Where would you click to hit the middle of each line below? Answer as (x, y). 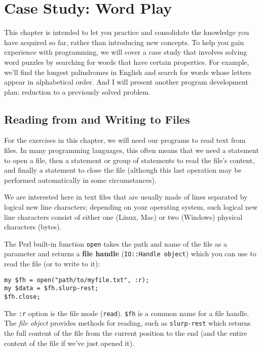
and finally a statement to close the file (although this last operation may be (123, 170)
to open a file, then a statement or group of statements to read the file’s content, (129, 160)
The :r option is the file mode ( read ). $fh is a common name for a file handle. (127, 313)
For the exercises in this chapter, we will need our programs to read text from (125, 140)
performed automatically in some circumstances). (80, 180)
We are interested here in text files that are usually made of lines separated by (126, 197)
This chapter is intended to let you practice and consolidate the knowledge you (127, 32)
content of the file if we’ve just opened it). (69, 343)
